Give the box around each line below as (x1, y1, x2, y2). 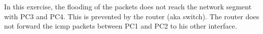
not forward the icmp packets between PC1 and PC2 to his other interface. (4, 21, 237, 31)
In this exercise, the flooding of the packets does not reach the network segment (4, 1, 252, 11)
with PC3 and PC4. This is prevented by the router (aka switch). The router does (4, 11, 259, 21)
